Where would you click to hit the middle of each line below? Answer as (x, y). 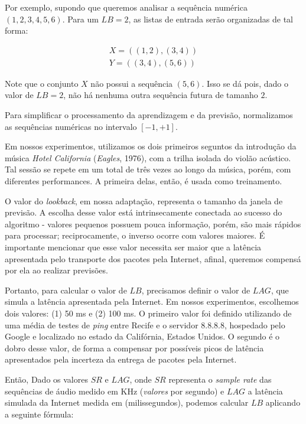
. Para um (80, 19)
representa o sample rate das (220, 379)
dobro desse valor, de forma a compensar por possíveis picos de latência (134, 348)
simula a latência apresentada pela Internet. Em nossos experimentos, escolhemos (152, 301)
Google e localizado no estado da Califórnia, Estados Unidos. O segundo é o (142, 336)
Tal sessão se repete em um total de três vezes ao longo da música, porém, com (148, 169)
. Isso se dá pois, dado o (245, 83)
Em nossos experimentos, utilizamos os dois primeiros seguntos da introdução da (151, 146)
